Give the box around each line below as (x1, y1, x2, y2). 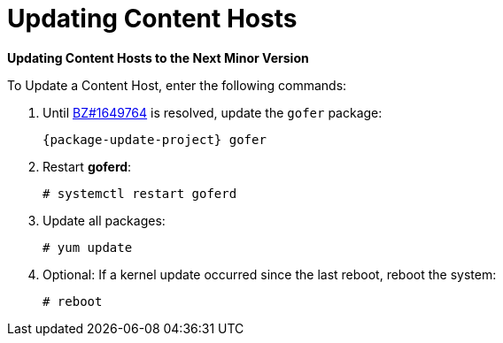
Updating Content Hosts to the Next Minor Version (7, 50, 309, 65)
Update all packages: (43, 212, 166, 228)
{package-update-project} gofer (43, 132, 267, 147)
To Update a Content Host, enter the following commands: (7, 77, 347, 93)
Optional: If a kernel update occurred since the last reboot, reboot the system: (43, 266, 497, 282)
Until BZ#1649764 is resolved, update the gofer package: (43, 104, 383, 120)
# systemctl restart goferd (43, 186, 237, 201)
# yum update (43, 240, 133, 255)
